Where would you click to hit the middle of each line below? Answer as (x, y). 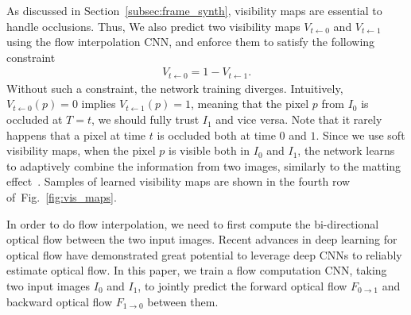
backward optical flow (60, 301)
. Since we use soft (361, 134)
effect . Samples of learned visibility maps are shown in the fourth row (178, 181)
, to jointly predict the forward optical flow (242, 285)
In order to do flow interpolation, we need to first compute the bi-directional (193, 223)
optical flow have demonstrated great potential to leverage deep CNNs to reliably (204, 254)
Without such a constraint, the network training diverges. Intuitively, (175, 88)
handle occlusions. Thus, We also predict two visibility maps (153, 26)
